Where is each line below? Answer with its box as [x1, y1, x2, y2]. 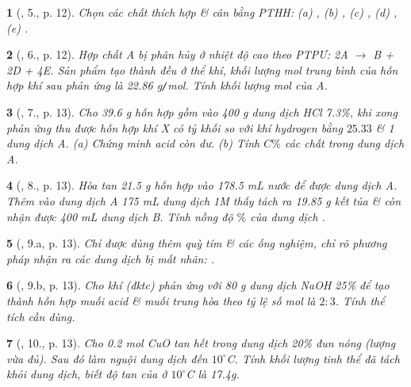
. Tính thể [335, 292, 385, 308]
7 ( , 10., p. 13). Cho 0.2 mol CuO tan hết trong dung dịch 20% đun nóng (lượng [6, 335, 396, 351]
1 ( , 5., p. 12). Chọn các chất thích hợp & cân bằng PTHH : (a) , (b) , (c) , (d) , [6, 4, 398, 20]
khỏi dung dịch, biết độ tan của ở [6, 366, 167, 382]
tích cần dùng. [6, 308, 75, 324]
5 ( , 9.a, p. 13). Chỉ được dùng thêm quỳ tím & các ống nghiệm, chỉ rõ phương [6, 235, 387, 251]
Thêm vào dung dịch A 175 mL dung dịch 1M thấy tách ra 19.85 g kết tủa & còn [6, 193, 401, 209]
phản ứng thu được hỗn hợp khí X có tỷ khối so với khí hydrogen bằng [6, 119, 343, 136]
